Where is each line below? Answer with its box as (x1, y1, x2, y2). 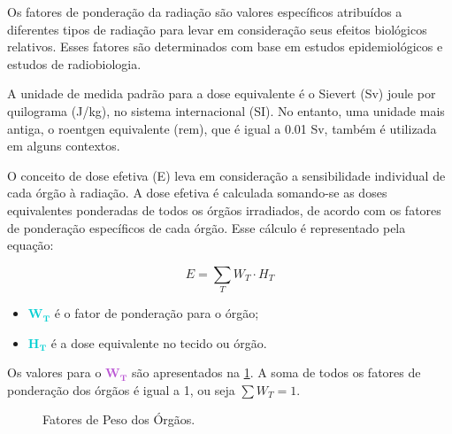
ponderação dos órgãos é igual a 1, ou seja (7, 380, 235, 399)
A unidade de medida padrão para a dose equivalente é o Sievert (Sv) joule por (7, 84, 436, 103)
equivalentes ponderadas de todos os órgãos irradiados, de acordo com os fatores (7, 200, 441, 219)
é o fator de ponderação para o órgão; (54, 304, 259, 322)
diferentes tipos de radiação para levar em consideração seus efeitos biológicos (7, 19, 427, 38)
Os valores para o (7, 363, 102, 382)
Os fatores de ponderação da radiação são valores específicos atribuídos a (7, 3, 402, 20)
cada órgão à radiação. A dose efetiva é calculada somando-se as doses (7, 183, 387, 202)
